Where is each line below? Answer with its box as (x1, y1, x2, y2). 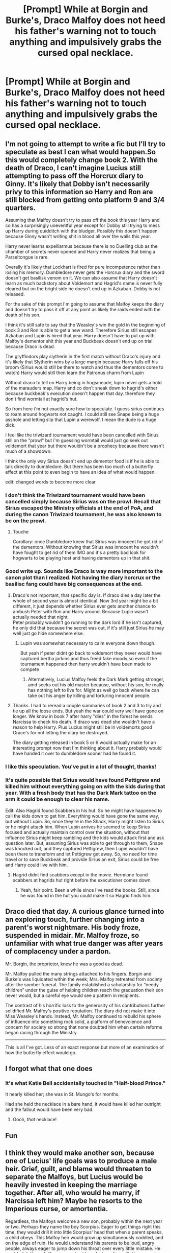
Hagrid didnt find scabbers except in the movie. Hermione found (12, 871, 148, 877)
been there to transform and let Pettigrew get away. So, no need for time (5, 851, 157, 857)
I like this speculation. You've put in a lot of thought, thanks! (5, 763, 157, 770)
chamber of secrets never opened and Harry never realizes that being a (5, 249, 156, 254)
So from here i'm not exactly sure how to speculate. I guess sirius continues (5, 406, 164, 412)
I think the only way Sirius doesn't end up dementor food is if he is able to (5, 458, 160, 464)
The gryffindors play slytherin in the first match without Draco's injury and (5, 354, 161, 359)
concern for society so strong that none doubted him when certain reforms (5, 1024, 163, 1030)
